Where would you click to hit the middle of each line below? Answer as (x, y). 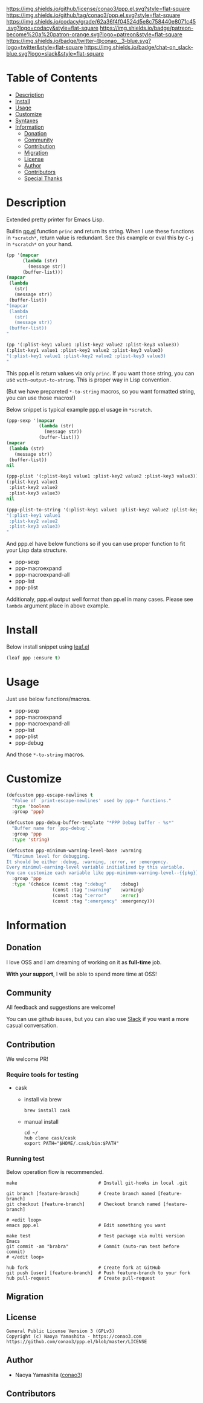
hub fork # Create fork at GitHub (84, 1268)
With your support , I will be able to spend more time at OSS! (82, 974)
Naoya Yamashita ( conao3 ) (49, 1375)
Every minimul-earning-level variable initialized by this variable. (96, 867)
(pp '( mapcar (23, 255)
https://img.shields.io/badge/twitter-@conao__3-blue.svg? (79, 41)
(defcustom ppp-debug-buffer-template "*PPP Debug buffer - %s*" (90, 823)
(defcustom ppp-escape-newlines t (50, 795)
